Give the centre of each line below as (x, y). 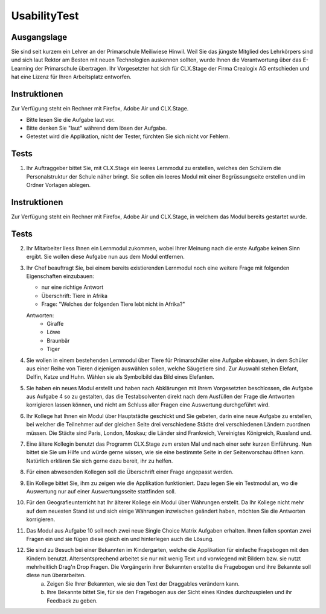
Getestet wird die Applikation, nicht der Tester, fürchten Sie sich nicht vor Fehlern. (128, 136)
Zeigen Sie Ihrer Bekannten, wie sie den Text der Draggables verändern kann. (143, 584)
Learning (22, 68)
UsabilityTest (45, 16)
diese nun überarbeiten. (56, 575)
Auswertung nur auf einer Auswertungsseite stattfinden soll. (101, 491)
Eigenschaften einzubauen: (60, 276)
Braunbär (58, 340)
